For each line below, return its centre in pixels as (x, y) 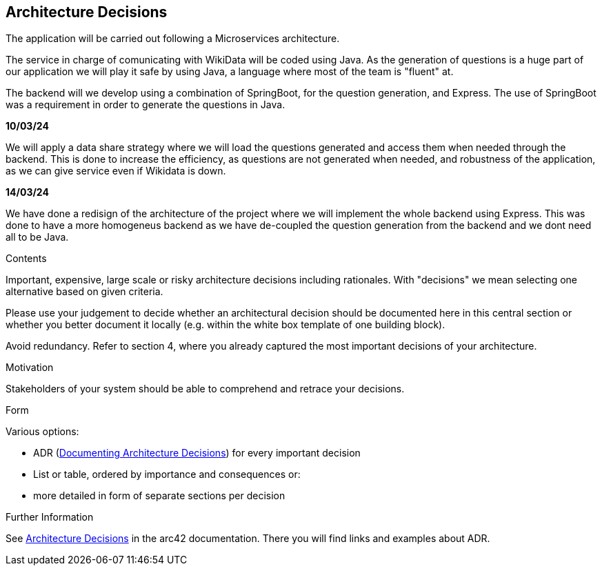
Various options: (42, 432)
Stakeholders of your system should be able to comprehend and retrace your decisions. (205, 389)
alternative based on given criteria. (84, 292)
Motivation (30, 368)
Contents (26, 259)
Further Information (50, 517)
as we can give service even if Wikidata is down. (116, 171)
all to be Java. (37, 237)
